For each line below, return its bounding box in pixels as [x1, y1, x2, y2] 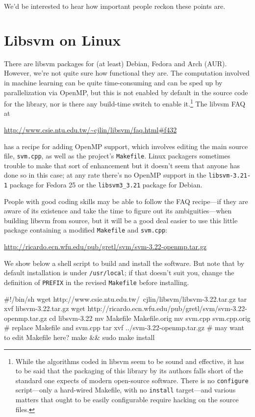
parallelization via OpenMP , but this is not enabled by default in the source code [4, 87, 248, 97]
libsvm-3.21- [208, 172, 251, 180]
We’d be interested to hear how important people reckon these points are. [4, 1, 226, 11]
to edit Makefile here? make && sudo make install [4, 332, 155, 342]
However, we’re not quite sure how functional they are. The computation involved [4, 68, 250, 78]
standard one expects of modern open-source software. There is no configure [15, 375, 249, 385]
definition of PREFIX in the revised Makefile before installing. [4, 277, 189, 287]
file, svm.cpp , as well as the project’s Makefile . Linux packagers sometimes [4, 151, 230, 161]
